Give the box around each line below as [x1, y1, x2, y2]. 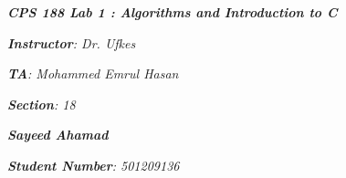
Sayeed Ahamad [7, 125, 109, 144]
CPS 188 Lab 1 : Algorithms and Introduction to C [7, 3, 338, 21]
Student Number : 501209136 [7, 155, 180, 174]
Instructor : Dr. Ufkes [7, 33, 136, 52]
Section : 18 [7, 94, 76, 113]
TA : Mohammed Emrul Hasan [7, 64, 179, 83]
